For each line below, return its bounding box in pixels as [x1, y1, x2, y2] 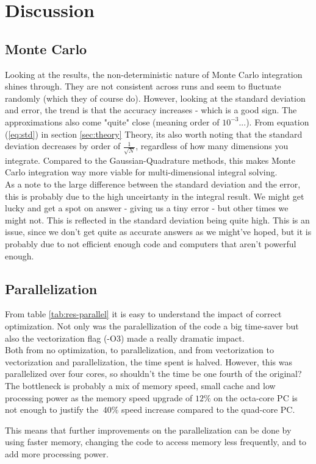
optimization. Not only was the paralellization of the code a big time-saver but [5, 319, 299, 332]
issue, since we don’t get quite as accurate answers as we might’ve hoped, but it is [5, 225, 312, 238]
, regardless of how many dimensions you [135, 139, 289, 152]
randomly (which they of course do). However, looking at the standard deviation [5, 91, 306, 104]
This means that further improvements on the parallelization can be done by [5, 423, 292, 436]
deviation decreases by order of [5, 139, 121, 152]
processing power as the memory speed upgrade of [5, 391, 193, 404]
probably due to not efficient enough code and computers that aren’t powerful [5, 237, 296, 250]
